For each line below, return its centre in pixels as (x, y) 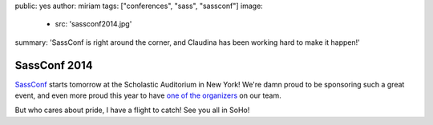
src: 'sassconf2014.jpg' (93, 24)
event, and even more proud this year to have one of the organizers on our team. (148, 95)
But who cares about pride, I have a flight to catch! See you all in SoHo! (132, 110)
